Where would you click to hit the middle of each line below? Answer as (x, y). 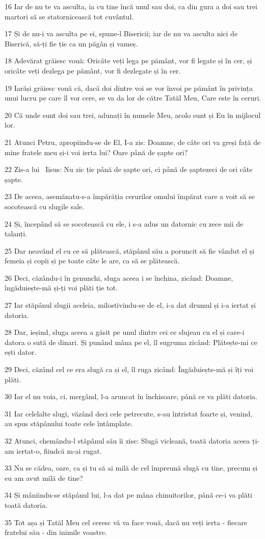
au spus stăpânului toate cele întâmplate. (69, 423)
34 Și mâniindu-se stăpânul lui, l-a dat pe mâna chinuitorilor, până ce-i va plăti (128, 495)
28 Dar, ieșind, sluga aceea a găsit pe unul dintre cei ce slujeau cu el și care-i (125, 332)
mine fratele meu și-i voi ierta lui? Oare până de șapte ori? (96, 152)
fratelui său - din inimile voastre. (56, 532)
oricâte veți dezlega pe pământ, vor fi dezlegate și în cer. (93, 70)
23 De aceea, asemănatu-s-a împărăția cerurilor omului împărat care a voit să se (130, 196)
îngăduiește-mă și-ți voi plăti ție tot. (61, 288)
